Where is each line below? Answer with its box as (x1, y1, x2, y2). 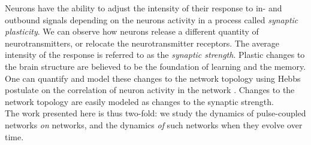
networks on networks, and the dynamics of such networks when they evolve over (5, 118, 303, 131)
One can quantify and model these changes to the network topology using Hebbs (5, 72, 301, 84)
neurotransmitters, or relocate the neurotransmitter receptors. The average (5, 36, 280, 49)
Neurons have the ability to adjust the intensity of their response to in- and (5, 2, 282, 14)
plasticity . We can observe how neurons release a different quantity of (5, 25, 259, 38)
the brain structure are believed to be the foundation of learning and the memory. (5, 60, 306, 72)
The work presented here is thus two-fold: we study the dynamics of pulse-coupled (5, 107, 306, 119)
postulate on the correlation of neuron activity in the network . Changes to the (5, 84, 295, 96)
